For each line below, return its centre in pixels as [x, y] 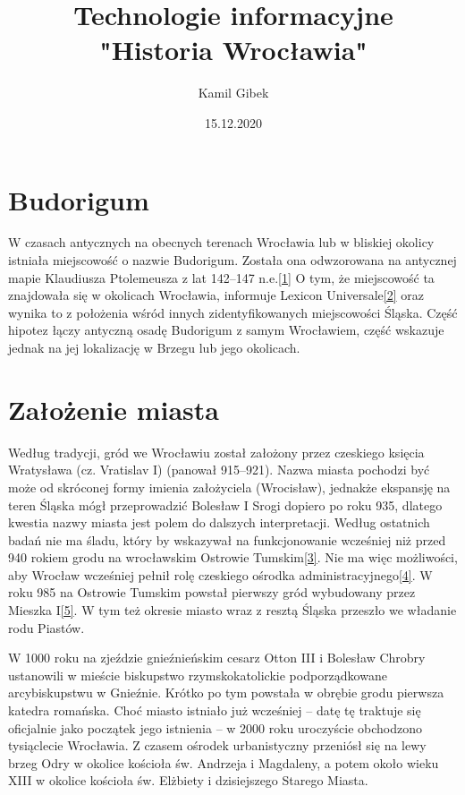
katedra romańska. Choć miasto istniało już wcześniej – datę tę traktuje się [215, 710]
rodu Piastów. [46, 627]
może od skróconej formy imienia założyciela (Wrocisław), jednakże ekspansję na [229, 487]
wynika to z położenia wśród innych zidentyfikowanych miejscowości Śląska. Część [233, 312]
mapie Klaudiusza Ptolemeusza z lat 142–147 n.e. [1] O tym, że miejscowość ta [221, 277]
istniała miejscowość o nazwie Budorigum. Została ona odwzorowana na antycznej [232, 260]
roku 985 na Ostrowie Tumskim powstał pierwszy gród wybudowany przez [212, 592]
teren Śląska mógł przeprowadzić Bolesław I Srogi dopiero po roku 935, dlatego [225, 504]
